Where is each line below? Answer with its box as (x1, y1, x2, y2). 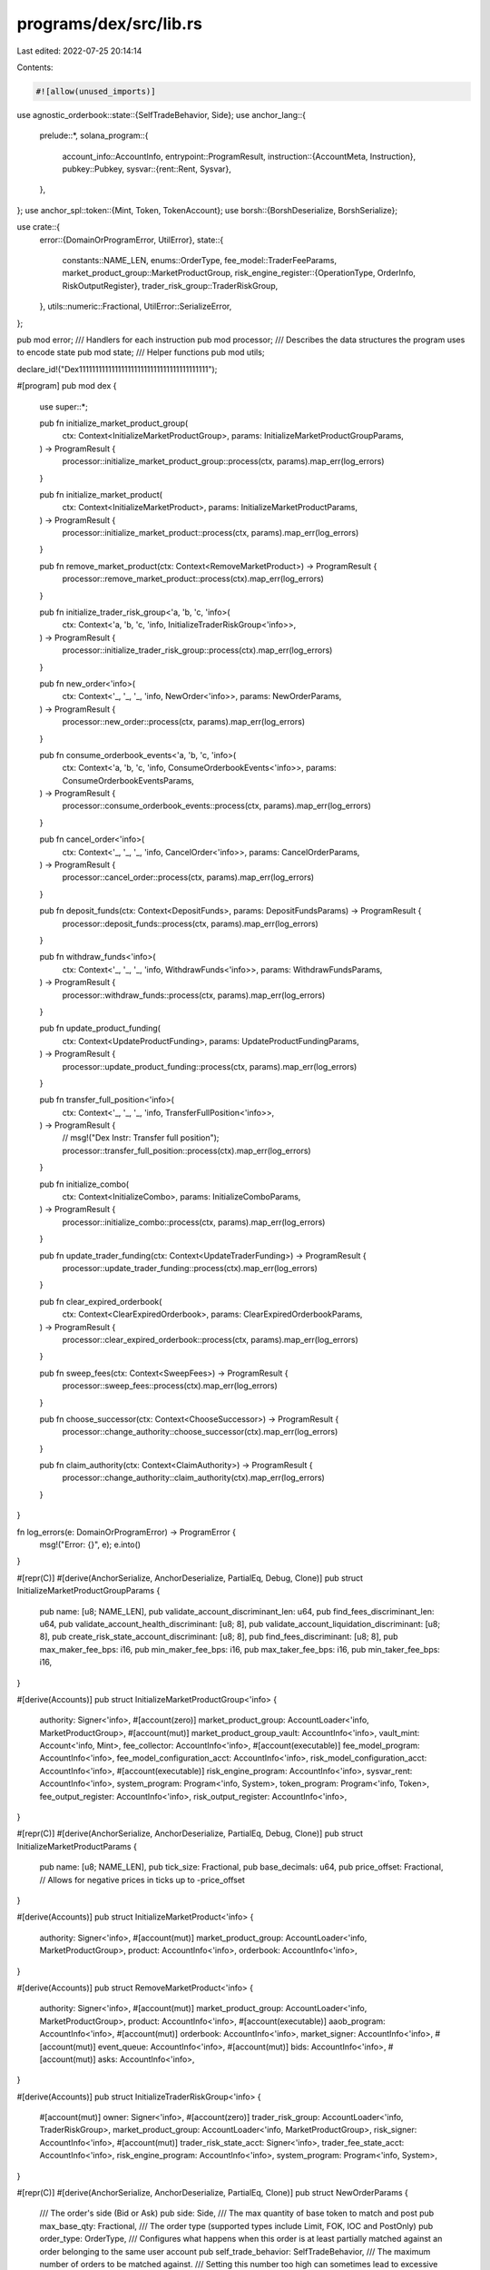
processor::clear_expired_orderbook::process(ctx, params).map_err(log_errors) (62, 1334, 358, 1345)
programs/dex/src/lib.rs (16, 14, 203, 34)
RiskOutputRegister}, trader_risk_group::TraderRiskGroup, (62, 280, 279, 291)
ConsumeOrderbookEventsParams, (62, 775, 194, 785)
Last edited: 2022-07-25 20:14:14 (16, 45, 142, 56)
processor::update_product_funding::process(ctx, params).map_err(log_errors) (62, 1061, 358, 1071)
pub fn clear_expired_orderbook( (39, 1296, 162, 1307)
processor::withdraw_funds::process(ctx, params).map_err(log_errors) (62, 990, 326, 1001)
